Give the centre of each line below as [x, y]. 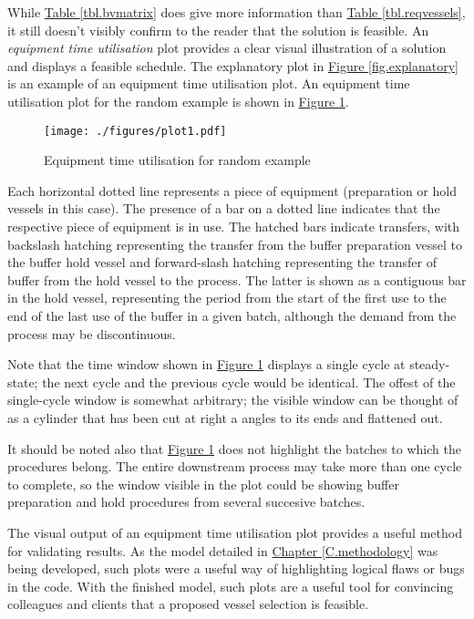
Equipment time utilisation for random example [177, 160]
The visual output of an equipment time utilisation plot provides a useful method [235, 532]
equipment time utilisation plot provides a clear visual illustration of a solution [227, 48]
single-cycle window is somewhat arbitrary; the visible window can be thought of [233, 400]
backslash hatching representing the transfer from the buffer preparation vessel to [235, 244]
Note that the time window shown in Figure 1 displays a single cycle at [206, 364]
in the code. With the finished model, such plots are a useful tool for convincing [231, 586]
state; [23, 382]
